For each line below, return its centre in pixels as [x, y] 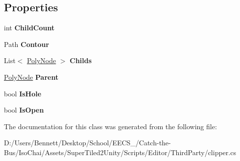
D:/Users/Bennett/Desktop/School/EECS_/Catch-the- [87, 143]
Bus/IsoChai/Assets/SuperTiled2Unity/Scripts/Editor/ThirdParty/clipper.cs [120, 152]
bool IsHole [23, 93]
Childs [81, 60]
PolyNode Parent [31, 77]
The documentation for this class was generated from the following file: [110, 126]
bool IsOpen [24, 110]
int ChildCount [29, 28]
